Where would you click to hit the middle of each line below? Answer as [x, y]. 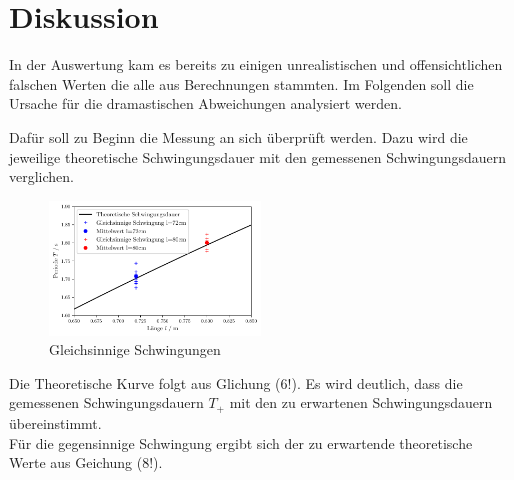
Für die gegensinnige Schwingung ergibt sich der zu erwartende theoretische [241, 442]
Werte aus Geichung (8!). [86, 462]
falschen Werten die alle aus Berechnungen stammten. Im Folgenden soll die [241, 83]
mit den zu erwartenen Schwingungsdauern [361, 402]
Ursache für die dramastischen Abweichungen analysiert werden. [205, 103]
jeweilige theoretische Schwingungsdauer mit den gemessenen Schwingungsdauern [258, 156]
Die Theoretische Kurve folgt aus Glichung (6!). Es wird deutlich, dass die [236, 382]
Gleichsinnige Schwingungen [135, 349]
